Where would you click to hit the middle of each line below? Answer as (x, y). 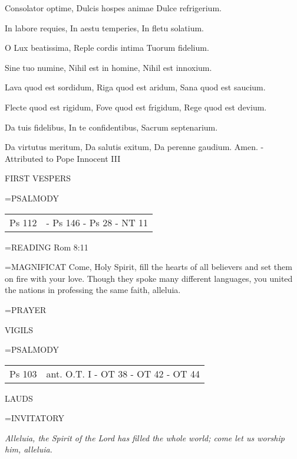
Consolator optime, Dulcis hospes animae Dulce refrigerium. (113, 8)
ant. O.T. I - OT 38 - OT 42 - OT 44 (123, 373)
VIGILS (19, 329)
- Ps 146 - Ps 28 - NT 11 (97, 222)
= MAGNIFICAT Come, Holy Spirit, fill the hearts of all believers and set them (148, 267)
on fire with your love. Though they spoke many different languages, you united (149, 278)
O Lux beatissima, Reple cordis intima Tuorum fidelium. (107, 48)
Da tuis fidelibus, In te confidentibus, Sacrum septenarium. (111, 127)
